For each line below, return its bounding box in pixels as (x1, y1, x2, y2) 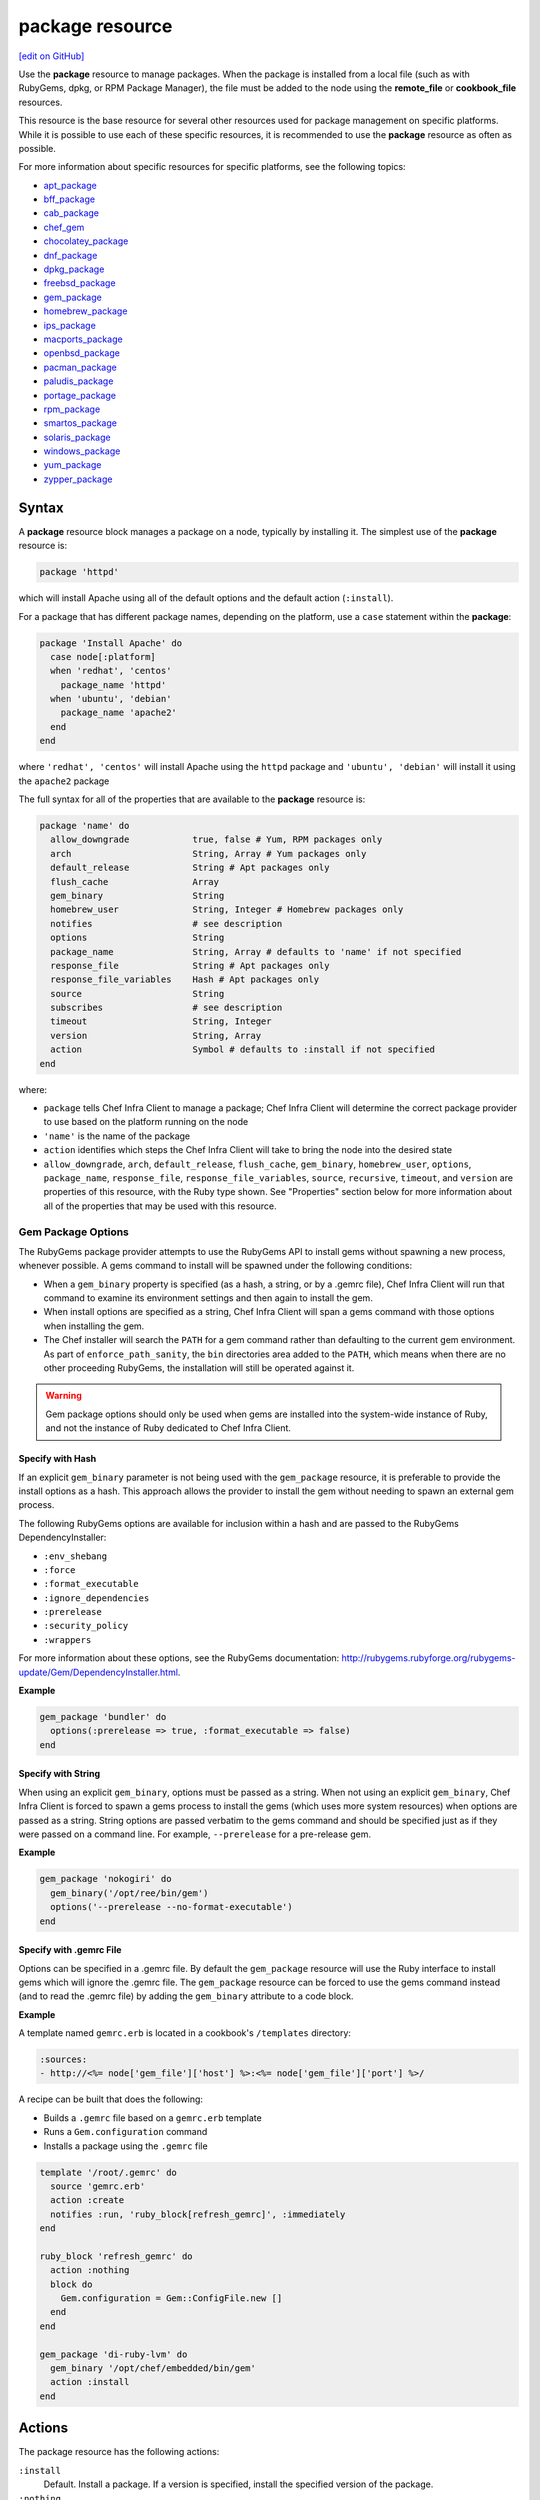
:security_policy (43, 1620, 129, 1632)
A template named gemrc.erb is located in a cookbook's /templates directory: (18, 2027, 352, 2039)
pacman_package (43, 361, 117, 373)
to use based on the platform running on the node (43, 1116, 249, 1128)
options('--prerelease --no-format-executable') (50, 1901, 294, 1913)
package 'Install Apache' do (39, 637, 183, 649)
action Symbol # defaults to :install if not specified (50, 1044, 435, 1055)
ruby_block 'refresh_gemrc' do (39, 2250, 194, 2262)
